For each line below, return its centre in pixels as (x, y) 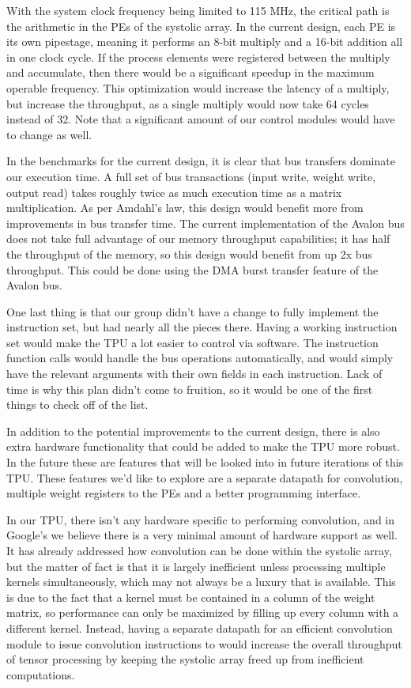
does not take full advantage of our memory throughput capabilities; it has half (198, 238)
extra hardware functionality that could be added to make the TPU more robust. (203, 446)
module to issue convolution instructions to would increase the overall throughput (204, 643)
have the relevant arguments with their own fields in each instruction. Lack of (194, 374)
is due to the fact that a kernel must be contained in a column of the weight (191, 597)
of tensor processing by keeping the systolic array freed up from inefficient (185, 659)
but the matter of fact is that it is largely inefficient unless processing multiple (196, 566)
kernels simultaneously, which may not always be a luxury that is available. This (201, 582)
